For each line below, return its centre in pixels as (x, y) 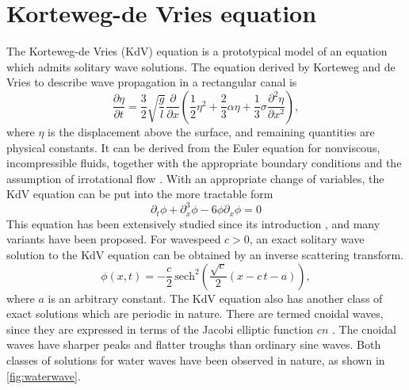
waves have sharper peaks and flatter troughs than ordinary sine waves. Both (194, 344)
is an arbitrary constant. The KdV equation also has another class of (215, 298)
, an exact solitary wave (307, 239)
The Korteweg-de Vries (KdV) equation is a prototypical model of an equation (197, 51)
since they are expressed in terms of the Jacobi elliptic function (160, 329)
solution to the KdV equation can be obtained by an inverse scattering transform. (205, 255)
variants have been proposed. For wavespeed (114, 239)
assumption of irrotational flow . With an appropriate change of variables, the (195, 178)
